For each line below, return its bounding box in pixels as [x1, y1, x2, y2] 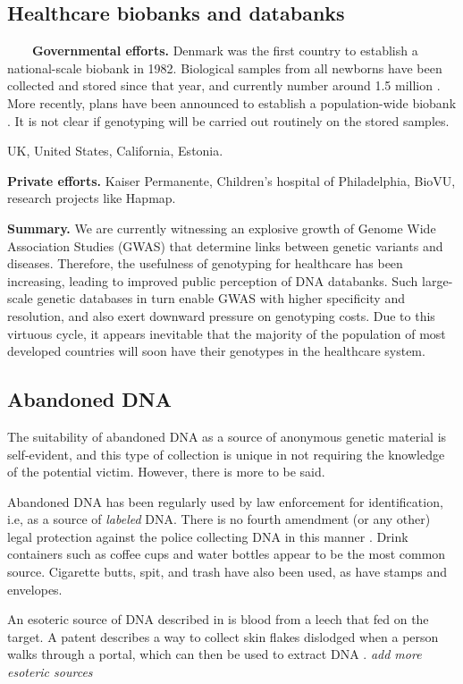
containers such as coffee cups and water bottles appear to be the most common [7, 545, 446, 563]
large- [422, 271, 453, 290]
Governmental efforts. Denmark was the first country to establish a [32, 41, 418, 60]
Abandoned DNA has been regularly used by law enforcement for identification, [7, 492, 443, 511]
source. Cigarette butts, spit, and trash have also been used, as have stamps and [7, 562, 447, 581]
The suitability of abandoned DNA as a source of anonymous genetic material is [7, 426, 447, 445]
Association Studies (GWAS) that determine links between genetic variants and [7, 236, 443, 255]
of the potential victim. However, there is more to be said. [7, 462, 325, 481]
